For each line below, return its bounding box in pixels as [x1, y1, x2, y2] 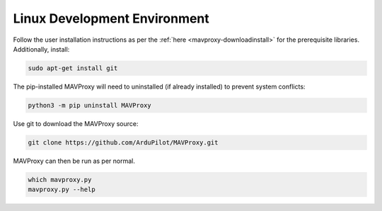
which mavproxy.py [28, 176, 92, 183]
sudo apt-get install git [28, 64, 118, 72]
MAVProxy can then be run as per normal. [13, 156, 136, 165]
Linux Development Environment [13, 11, 210, 26]
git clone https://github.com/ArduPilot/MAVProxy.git [28, 138, 219, 147]
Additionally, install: [13, 45, 70, 53]
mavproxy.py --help [28, 186, 95, 194]
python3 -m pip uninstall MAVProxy [28, 101, 151, 109]
